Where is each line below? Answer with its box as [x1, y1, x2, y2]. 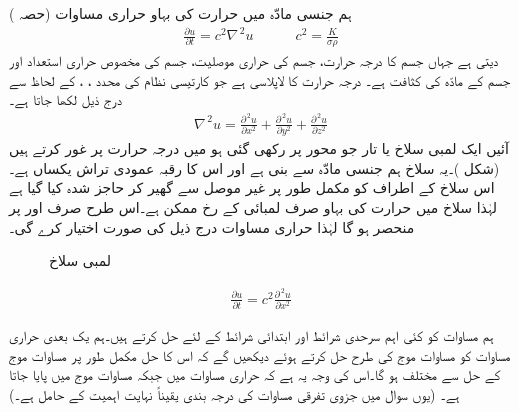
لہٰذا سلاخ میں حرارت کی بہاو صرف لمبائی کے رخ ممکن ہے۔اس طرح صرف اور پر [9, 196, 497, 217]
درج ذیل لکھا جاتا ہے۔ [9, 89, 123, 110]
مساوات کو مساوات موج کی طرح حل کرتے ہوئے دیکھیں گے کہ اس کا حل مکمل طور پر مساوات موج [9, 344, 511, 365]
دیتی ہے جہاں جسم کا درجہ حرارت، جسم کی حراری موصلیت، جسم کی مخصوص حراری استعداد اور [9, 49, 499, 70]
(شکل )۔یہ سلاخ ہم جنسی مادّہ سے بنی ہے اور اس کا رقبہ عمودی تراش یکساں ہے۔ [9, 157, 500, 178]
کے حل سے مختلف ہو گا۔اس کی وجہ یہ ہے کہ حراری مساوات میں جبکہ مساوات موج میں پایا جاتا [9, 364, 501, 385]
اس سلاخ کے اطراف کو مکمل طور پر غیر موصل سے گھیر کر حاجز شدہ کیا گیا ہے [9, 177, 495, 198]
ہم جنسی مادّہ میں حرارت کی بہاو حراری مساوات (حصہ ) [9, 3, 352, 23]
